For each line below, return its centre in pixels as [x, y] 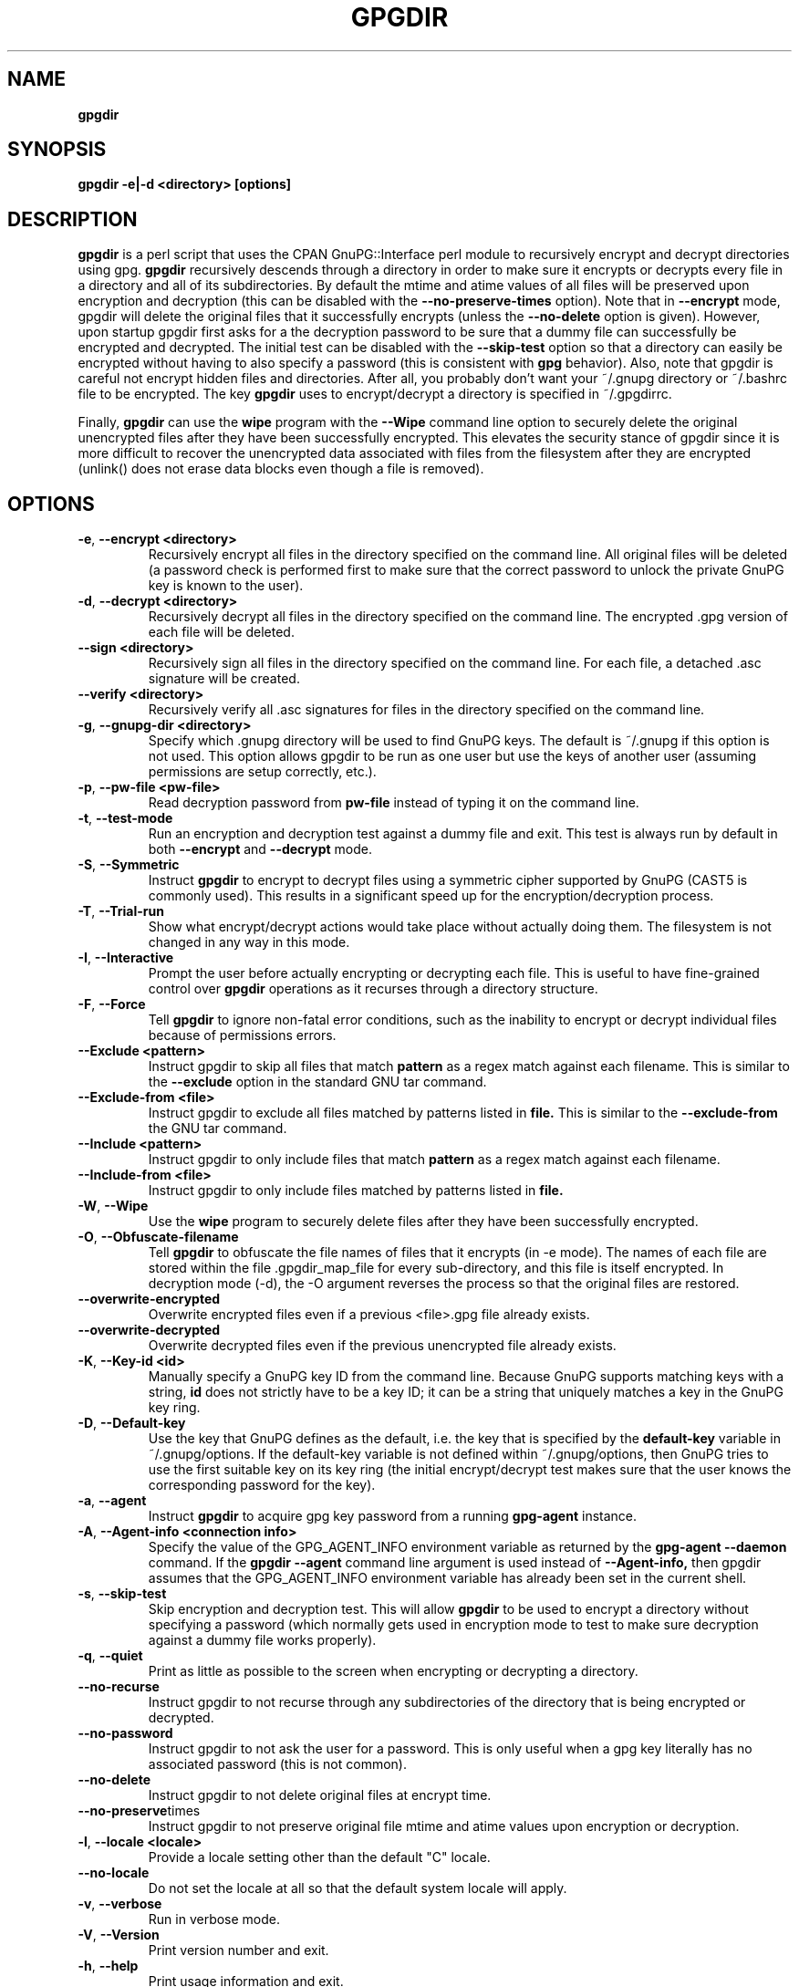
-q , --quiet [110, 1656]
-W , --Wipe [113, 1206]
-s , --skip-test [122, 1594]
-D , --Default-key [132, 1423]
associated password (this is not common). [278, 1764]
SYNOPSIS [57, 150]
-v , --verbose [120, 1904]
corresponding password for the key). [262, 1485]
